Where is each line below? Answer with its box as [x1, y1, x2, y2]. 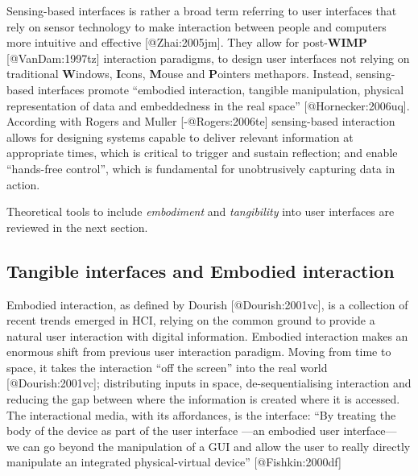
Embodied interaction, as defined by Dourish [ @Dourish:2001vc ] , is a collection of [6, 296, 408, 313]
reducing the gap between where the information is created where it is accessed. [6, 391, 400, 408]
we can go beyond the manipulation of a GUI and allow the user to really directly [6, 437, 411, 454]
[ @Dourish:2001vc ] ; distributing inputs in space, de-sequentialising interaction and [6, 375, 412, 391]
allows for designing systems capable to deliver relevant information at [6, 128, 354, 145]
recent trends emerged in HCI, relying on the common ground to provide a [6, 312, 375, 329]
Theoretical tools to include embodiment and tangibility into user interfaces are [6, 203, 395, 220]
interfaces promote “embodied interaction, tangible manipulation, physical [37, 81, 404, 97]
